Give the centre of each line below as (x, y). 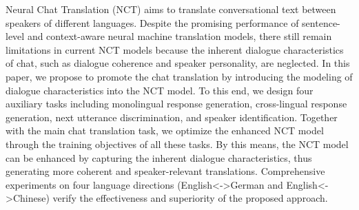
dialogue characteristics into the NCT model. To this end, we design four (160, 90)
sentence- (321, 22)
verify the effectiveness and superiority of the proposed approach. (190, 198)
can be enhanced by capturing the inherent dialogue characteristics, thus (159, 157)
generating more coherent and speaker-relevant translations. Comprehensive (165, 171)
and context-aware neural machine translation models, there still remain (179, 36)
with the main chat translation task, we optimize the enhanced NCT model (165, 130)
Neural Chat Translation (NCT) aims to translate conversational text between (171, 9)
